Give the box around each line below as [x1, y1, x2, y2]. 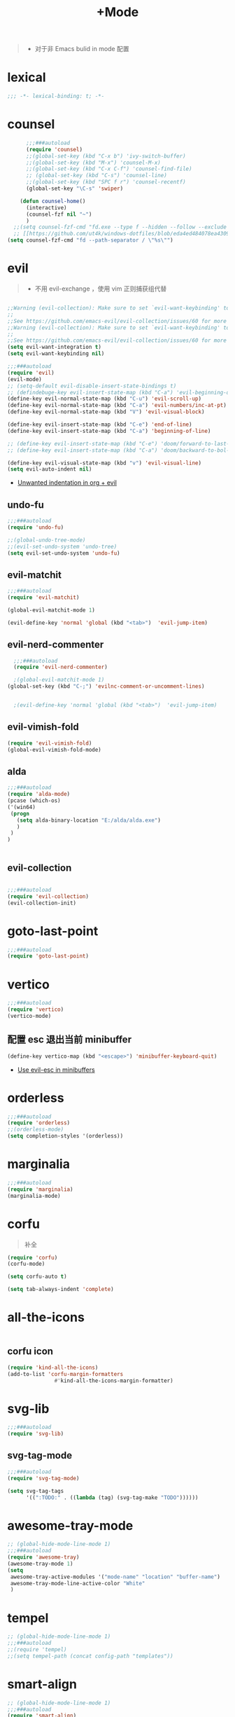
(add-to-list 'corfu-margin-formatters [7, 1370, 124, 1377]
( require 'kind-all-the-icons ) [7, 1364, 99, 1371]
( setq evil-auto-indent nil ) [7, 466, 92, 473]
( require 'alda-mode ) [7, 791, 71, 798]
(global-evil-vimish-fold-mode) [7, 746, 101, 753]
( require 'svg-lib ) [7, 1430, 64, 1437]
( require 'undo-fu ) [7, 523, 64, 531]
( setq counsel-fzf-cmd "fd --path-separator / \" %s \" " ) [7, 237, 173, 244]
